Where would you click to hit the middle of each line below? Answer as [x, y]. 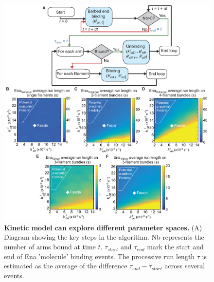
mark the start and [175, 247]
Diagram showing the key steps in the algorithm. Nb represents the [104, 237]
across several [185, 266]
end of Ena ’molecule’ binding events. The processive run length [99, 256]
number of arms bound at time [50, 247]
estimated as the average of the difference [66, 266]
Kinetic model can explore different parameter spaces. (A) [103, 227]
